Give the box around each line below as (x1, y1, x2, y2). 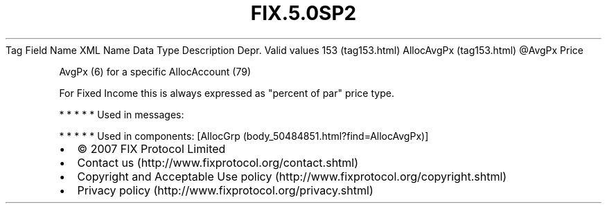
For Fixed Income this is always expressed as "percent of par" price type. (59, 87, 394, 99)
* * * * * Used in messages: (59, 108, 184, 120)
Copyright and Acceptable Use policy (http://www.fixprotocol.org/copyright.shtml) (77, 169, 507, 183)
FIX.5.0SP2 (250, 1, 357, 25)
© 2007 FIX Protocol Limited (77, 141, 226, 156)
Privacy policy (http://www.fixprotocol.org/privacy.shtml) (77, 183, 373, 197)
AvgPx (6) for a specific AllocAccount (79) (59, 65, 251, 78)
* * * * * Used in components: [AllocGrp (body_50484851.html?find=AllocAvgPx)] (59, 129, 429, 142)
